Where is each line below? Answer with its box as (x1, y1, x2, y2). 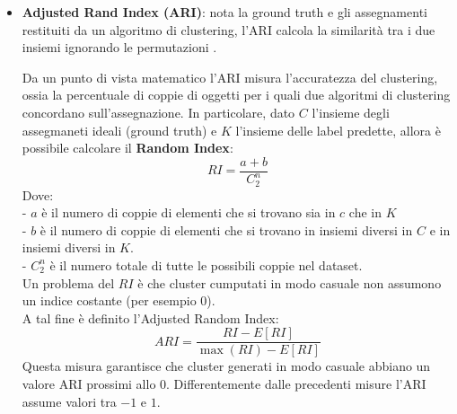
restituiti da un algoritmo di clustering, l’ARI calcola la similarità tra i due (22, 20, 435, 39)
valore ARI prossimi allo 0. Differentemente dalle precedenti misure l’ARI (22, 374, 426, 393)
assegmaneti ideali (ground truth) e (22, 120, 217, 139)
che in (348, 203, 382, 222)
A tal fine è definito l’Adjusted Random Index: (22, 308, 279, 327)
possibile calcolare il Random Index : (22, 138, 233, 157)
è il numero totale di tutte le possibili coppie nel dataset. (49, 255, 363, 274)
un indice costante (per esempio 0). (22, 291, 215, 310)
